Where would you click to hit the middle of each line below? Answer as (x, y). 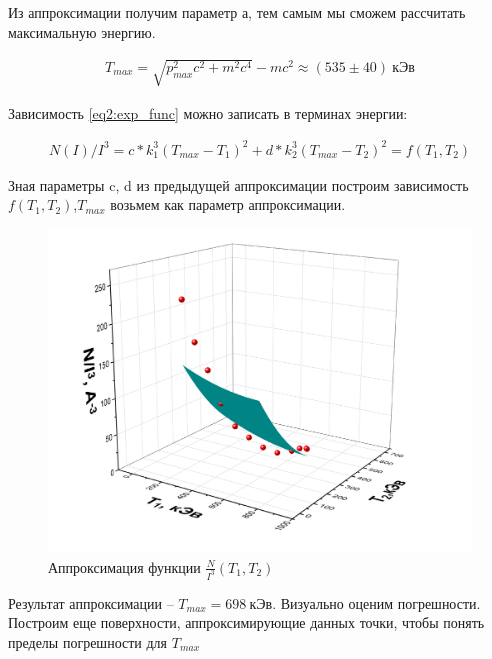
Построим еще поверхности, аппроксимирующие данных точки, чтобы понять (246, 622)
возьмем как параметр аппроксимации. (228, 204)
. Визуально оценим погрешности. (376, 602)
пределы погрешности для (88, 641)
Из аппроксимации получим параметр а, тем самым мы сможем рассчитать (237, 12)
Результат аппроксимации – (91, 602)
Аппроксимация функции (124, 566)
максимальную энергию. (82, 31)
